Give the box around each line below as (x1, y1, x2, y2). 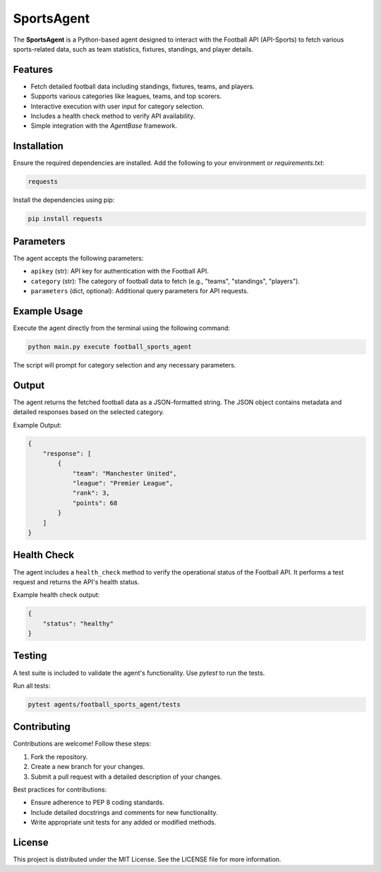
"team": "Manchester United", (72, 469, 177, 477)
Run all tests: (13, 681, 51, 690)
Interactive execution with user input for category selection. (30, 102, 205, 110)
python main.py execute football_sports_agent (28, 343, 192, 350)
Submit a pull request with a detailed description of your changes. (30, 772, 222, 781)
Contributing (13, 721, 71, 733)
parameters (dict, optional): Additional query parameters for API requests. (30, 286, 249, 295)
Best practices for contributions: (13, 785, 107, 794)
